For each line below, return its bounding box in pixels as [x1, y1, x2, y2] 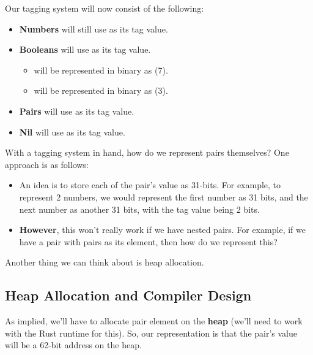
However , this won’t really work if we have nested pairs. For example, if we [19, 223, 306, 236]
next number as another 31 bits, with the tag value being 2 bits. [19, 202, 260, 215]
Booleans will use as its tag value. [19, 43, 151, 56]
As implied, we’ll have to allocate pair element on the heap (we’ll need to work [5, 315, 303, 327]
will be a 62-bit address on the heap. [5, 338, 142, 351]
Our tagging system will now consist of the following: [5, 2, 204, 14]
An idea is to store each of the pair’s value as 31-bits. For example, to [19, 178, 281, 191]
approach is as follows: [5, 158, 89, 170]
